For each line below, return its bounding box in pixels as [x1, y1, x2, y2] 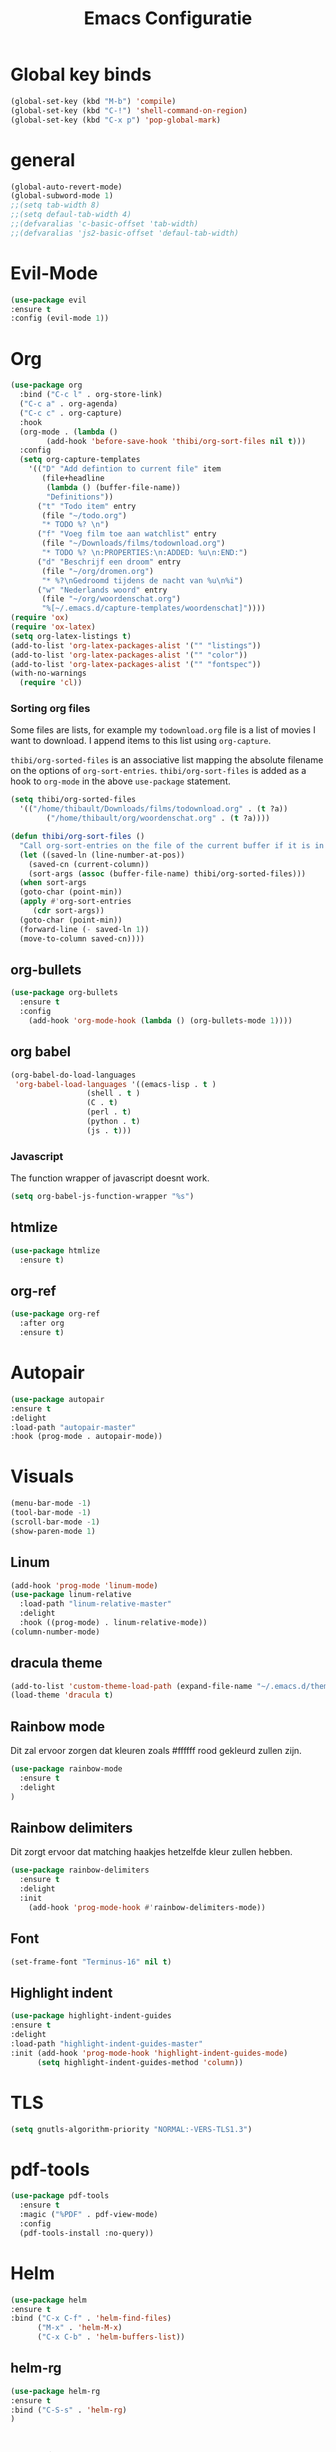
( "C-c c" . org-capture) [19, 408, 123, 418]
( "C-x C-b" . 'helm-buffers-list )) [36, 2332, 186, 2342]
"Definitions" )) [46, 492, 114, 502]
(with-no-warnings [10, 668, 87, 679]
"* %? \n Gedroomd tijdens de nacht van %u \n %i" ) [41, 575, 244, 586]
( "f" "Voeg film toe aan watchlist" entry [36, 529, 217, 539]
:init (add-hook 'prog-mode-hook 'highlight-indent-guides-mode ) [10, 2048, 288, 2058]
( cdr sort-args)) [32, 906, 105, 916]
